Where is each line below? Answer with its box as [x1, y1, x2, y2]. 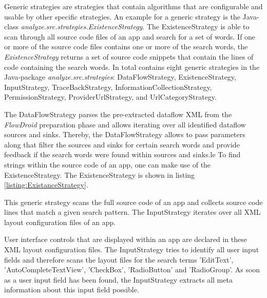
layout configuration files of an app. [4, 216, 116, 227]
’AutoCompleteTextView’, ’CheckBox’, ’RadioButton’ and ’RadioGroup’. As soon [4, 264, 260, 275]
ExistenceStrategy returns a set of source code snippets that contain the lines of [4, 51, 254, 62]
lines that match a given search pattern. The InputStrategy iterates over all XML [4, 207, 261, 217]
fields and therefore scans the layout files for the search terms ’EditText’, [4, 254, 234, 265]
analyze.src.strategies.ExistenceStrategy [21, 21, 143, 32]
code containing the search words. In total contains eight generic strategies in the [4, 61, 260, 72]
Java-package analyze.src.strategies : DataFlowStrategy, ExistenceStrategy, [4, 71, 236, 82]
